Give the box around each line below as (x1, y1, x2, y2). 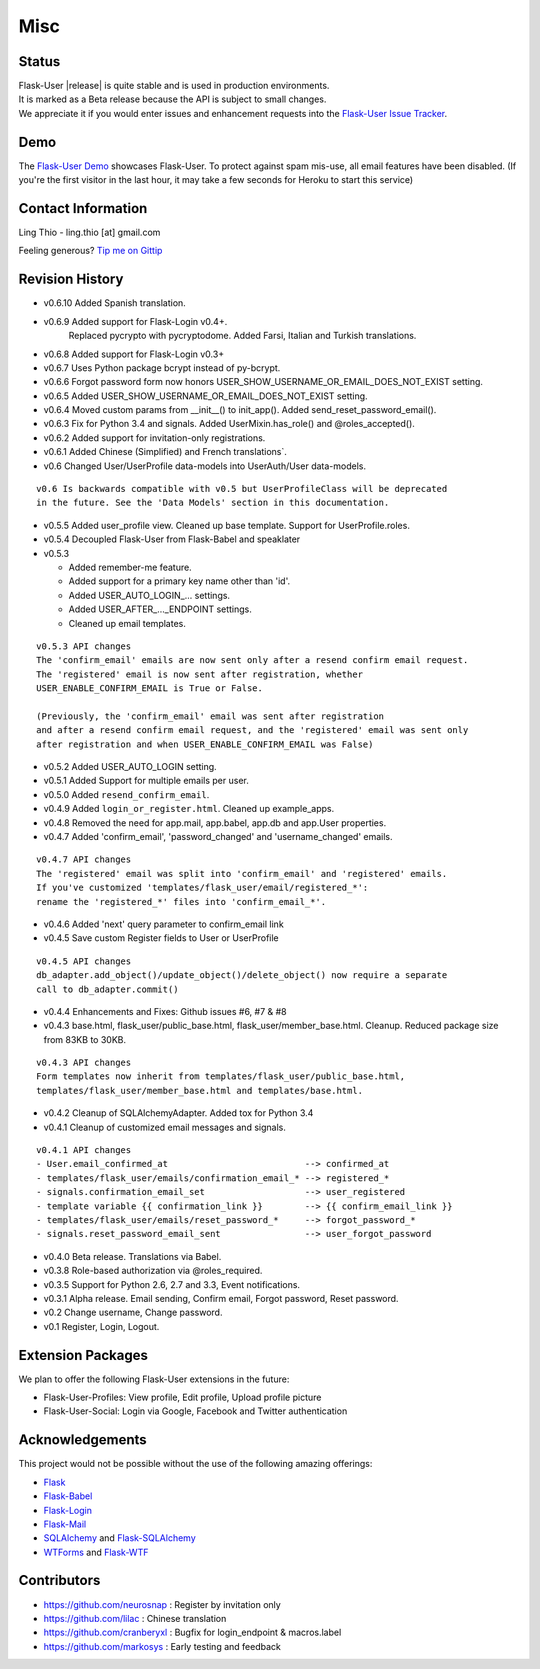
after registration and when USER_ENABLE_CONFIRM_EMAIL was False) (36, 738, 374, 750)
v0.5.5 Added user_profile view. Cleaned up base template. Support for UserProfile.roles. (43, 519, 410, 531)
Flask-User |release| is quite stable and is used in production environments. (18, 80, 330, 92)
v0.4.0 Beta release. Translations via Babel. (43, 1250, 222, 1262)
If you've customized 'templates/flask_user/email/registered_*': (36, 882, 369, 894)
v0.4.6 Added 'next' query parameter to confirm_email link (43, 918, 284, 930)
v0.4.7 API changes (36, 854, 132, 865)
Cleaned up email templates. (68, 617, 187, 629)
